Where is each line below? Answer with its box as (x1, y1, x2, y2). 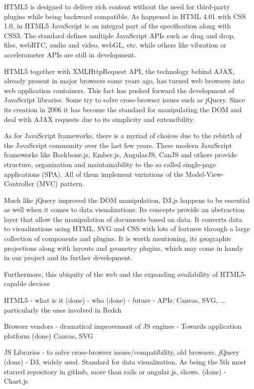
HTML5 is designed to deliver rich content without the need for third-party (4, 1, 230, 11)
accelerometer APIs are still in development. (4, 49, 136, 59)
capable (4, 278, 26, 289)
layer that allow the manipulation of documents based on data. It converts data (4, 214, 242, 224)
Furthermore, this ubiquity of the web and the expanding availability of (4, 268, 218, 279)
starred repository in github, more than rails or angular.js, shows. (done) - (4, 366, 226, 376)
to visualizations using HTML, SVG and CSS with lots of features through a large (4, 223, 250, 234)
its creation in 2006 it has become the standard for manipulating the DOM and (4, 104, 242, 114)
